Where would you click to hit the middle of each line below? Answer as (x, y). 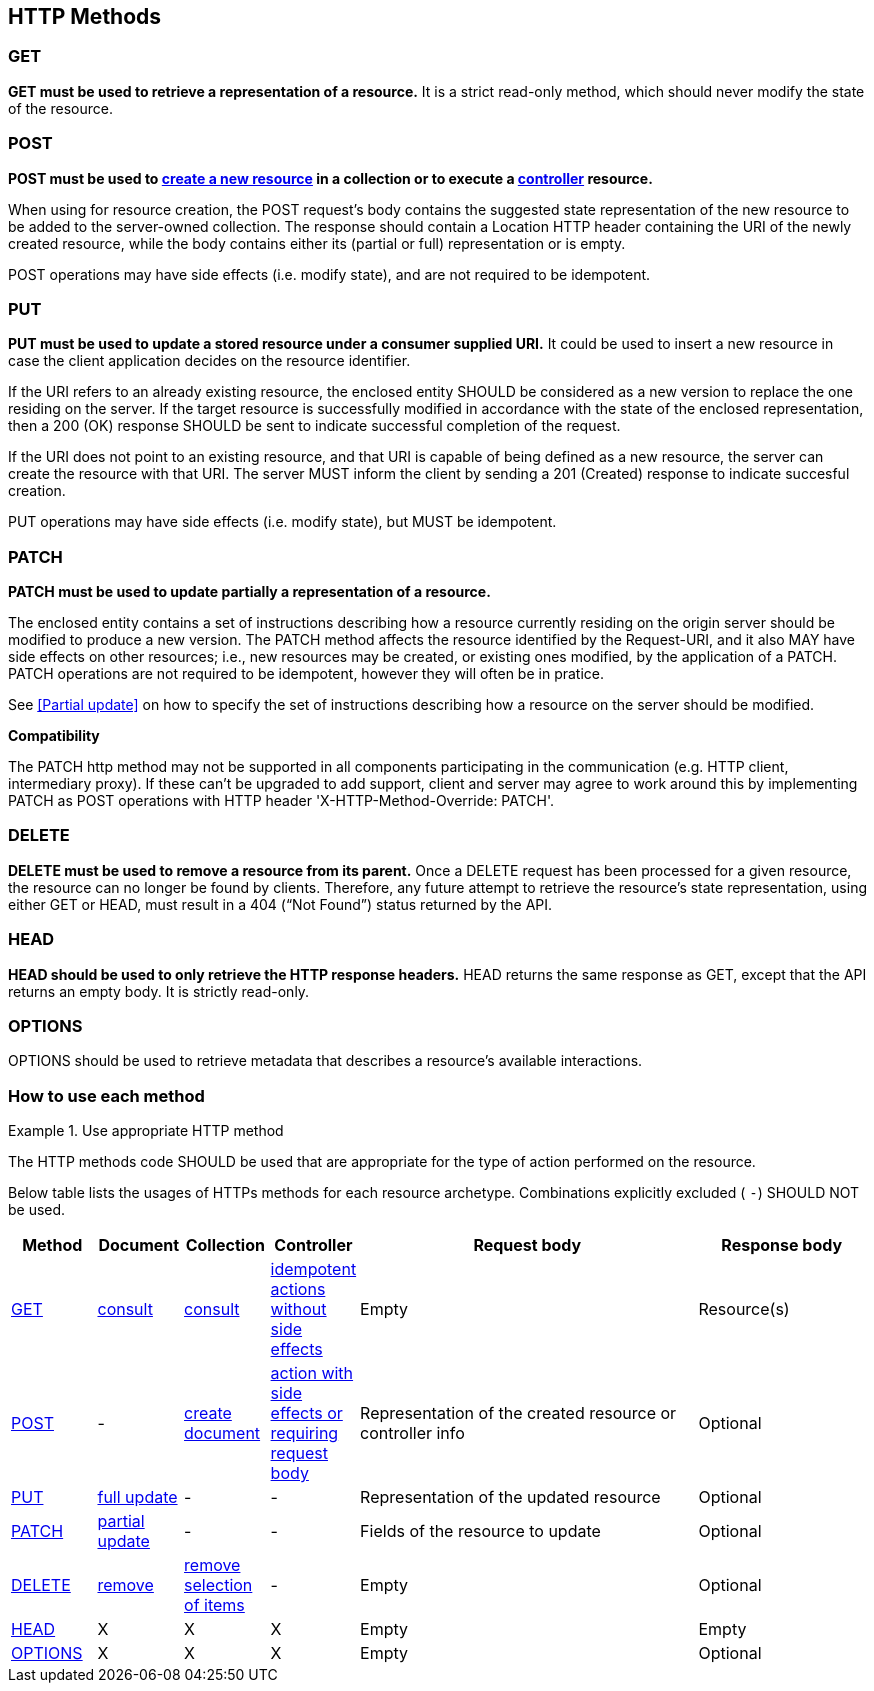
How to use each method (106, 1095)
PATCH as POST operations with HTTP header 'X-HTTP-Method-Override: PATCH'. (281, 801)
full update (137, 1497)
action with (312, 1373)
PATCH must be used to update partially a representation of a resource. (249, 592)
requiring (304, 1433)
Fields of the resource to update (480, 1531)
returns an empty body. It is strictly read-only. (159, 991)
